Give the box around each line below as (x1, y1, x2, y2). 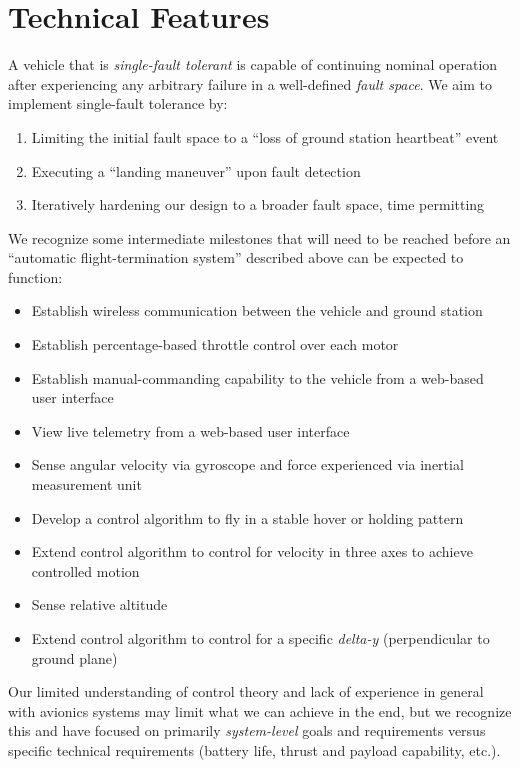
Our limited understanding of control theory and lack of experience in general (8, 681, 484, 702)
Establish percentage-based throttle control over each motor (31, 334, 399, 355)
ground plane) (31, 647, 118, 668)
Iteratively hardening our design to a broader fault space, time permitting (31, 194, 485, 215)
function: (8, 266, 63, 287)
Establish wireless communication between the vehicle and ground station (31, 300, 483, 321)
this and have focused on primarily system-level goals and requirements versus (8, 720, 486, 741)
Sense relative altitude (31, 594, 168, 615)
